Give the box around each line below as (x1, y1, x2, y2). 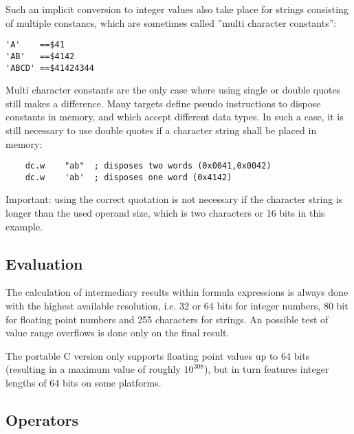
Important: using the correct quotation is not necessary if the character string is (5, 192, 343, 206)
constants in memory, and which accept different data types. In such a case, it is (5, 109, 344, 124)
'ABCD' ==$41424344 (5, 63, 94, 73)
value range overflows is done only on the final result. (5, 325, 230, 340)
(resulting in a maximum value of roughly (5, 362, 181, 376)
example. (5, 219, 43, 233)
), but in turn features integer (204, 362, 329, 376)
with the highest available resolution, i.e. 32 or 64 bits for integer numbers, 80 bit (5, 299, 349, 313)
